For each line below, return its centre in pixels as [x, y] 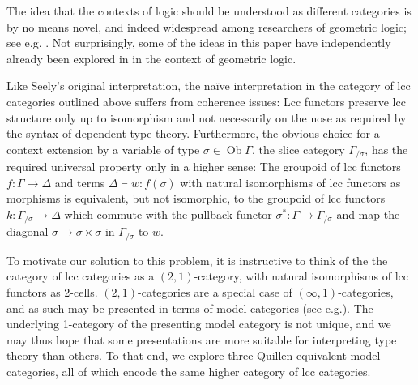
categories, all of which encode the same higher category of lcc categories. [189, 372]
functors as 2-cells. [52, 292]
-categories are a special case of [215, 292]
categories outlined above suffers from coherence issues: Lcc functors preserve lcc [206, 101]
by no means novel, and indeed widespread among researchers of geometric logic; [207, 26]
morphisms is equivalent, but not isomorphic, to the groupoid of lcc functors [196, 198]
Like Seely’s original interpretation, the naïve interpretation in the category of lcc [209, 86]
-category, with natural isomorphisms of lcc [301, 276]
